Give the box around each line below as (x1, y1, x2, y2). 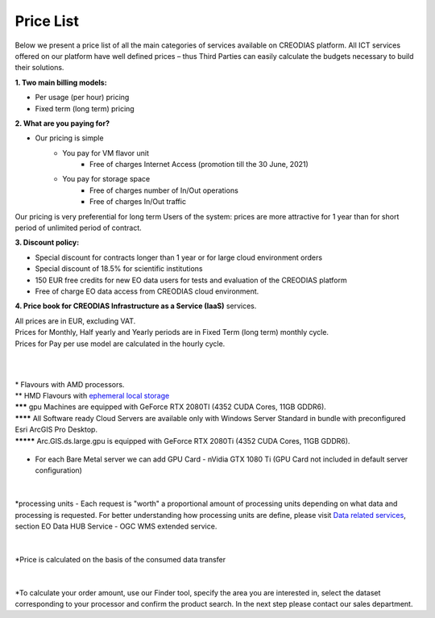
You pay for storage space (62, 174, 151, 184)
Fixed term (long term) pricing (35, 103, 135, 113)
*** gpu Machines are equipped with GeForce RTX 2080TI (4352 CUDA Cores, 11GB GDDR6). (14, 402, 326, 411)
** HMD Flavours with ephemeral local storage (14, 391, 170, 401)
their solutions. (14, 63, 64, 73)
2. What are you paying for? (14, 118, 110, 128)
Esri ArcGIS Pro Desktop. (14, 424, 98, 435)
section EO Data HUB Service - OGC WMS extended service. (14, 521, 217, 531)
